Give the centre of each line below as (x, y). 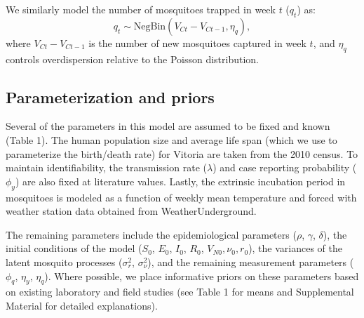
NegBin (150, 26)
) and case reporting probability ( (285, 167)
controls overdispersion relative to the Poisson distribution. (132, 59)
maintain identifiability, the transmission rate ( (106, 167)
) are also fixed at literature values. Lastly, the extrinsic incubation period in (180, 181)
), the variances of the (296, 248)
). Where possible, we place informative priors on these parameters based (202, 276)
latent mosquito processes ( (64, 261)
